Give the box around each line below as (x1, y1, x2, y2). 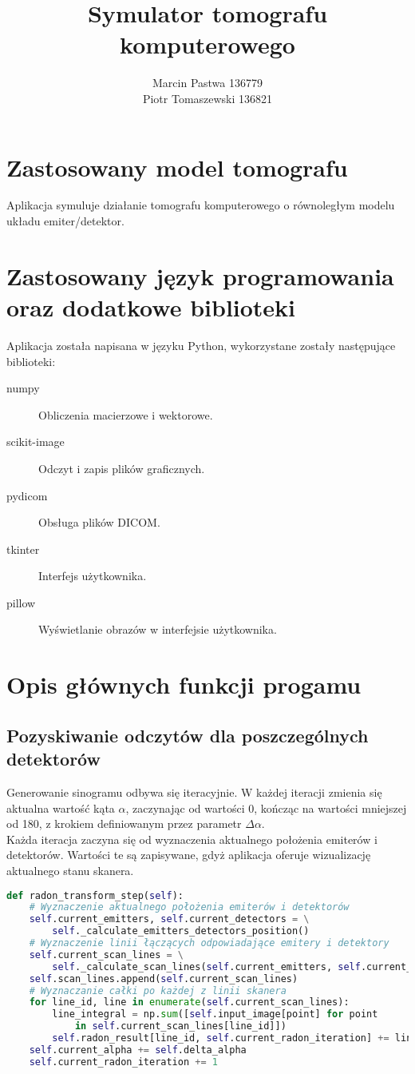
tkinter (6, 540, 40, 557)
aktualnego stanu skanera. (6, 862, 134, 878)
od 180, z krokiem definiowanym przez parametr (6, 815, 242, 832)
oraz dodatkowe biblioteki (6, 291, 296, 323)
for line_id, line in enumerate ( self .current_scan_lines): (29, 996, 350, 1008)
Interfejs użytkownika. (38, 567, 147, 584)
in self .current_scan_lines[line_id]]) (74, 1020, 287, 1032)
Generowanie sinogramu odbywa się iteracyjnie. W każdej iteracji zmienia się (6, 784, 382, 801)
